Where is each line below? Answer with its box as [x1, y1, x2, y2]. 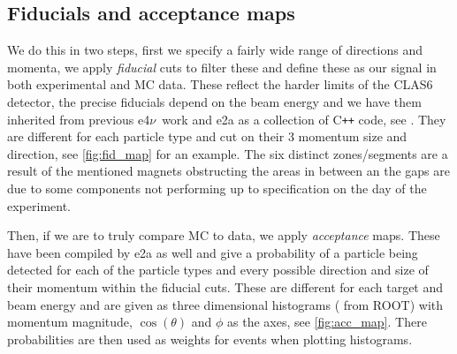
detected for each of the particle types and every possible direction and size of [7, 260, 429, 279]
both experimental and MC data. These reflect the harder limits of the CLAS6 [7, 75, 433, 94]
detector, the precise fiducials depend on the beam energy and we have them [7, 92, 422, 110]
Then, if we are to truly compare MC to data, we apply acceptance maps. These [7, 226, 440, 245]
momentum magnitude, [7, 313, 133, 331]
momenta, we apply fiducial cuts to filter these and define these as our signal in [7, 57, 437, 76]
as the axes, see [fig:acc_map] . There [227, 313, 427, 331]
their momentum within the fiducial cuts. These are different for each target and [7, 277, 444, 296]
